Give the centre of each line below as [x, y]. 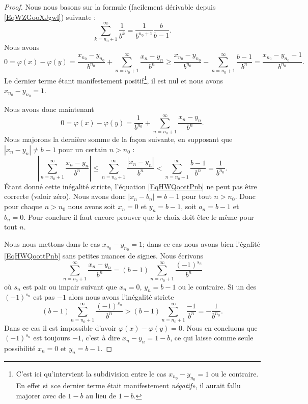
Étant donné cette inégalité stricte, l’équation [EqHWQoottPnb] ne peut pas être [131, 186]
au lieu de [101, 395]
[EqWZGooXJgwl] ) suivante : [50, 17]
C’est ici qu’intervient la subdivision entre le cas [91, 373]
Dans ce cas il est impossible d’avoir [60, 327]
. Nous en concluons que [220, 327]
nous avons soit [92, 206]
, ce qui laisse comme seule [212, 338]
